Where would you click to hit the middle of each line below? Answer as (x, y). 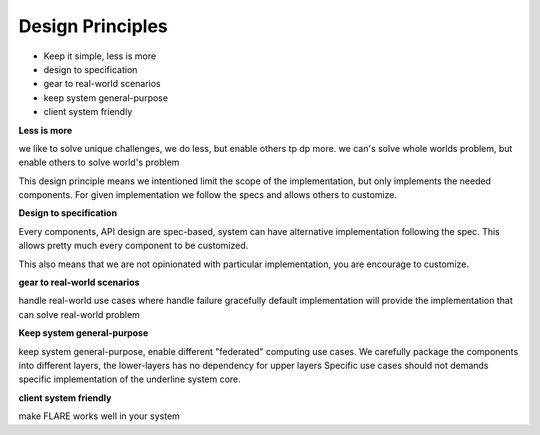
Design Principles (93, 26)
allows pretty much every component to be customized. (133, 246)
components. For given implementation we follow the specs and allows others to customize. (208, 195)
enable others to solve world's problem (99, 162)
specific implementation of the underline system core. (130, 379)
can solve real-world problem (79, 314)
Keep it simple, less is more (100, 56)
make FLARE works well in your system (99, 416)
